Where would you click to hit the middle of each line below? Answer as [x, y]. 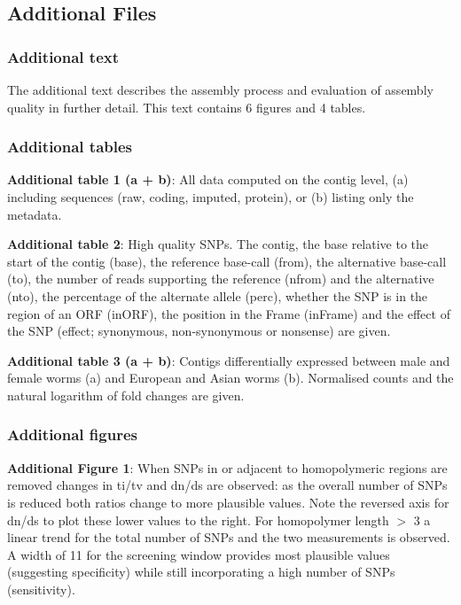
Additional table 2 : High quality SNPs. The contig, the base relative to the [218, 244]
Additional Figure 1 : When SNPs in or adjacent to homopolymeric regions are [227, 467]
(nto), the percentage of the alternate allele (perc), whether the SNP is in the [218, 295]
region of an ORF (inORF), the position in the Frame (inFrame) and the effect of [229, 313]
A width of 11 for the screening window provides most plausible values [199, 554]
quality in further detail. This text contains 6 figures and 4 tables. [187, 107]
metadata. [35, 214]
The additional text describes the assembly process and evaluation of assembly [220, 89]
